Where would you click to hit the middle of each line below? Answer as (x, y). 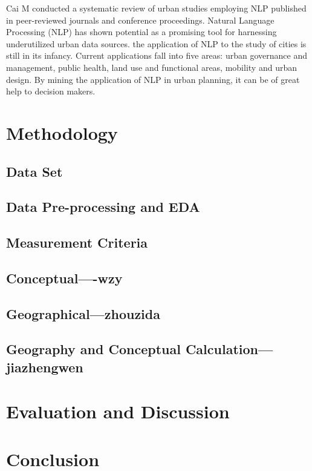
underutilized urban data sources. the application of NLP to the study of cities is (156, 43)
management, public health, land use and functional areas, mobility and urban (151, 67)
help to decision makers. (51, 91)
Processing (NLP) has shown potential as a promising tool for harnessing (141, 32)
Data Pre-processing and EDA (103, 207)
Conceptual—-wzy (64, 278)
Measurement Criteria (77, 242)
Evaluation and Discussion (118, 411)
